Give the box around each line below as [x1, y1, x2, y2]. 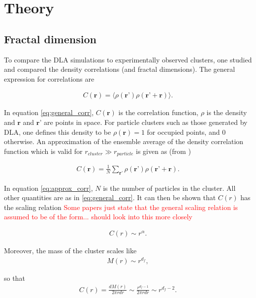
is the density [206, 107, 247, 118]
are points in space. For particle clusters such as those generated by [43, 117, 248, 127]
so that [4, 272, 25, 283]
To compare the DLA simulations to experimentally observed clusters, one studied [4, 54, 252, 64]
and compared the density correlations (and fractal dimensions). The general [4, 64, 235, 74]
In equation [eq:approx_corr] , [4, 182, 93, 193]
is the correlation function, [118, 107, 198, 118]
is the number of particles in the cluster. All [103, 182, 236, 193]
